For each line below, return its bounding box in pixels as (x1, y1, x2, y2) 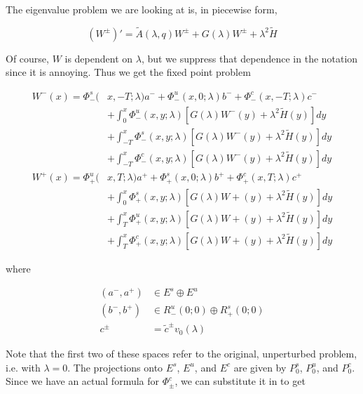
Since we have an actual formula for (6, 374, 160, 388)
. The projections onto (67, 360, 163, 374)
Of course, (6, 51, 49, 65)
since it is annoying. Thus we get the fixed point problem (6, 65, 251, 79)
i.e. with (6, 360, 41, 374)
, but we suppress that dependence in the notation (141, 51, 358, 65)
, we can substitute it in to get (174, 374, 306, 388)
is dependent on (64, 51, 133, 65)
